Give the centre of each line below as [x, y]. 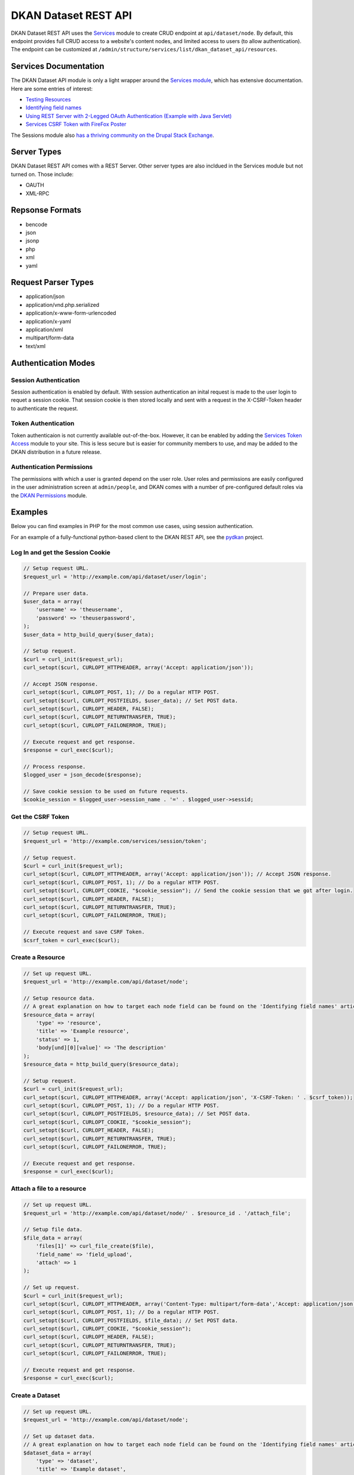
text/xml [36, 346]
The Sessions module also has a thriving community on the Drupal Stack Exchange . [113, 135]
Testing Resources [48, 100]
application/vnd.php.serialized [63, 304]
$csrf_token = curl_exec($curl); [72, 940]
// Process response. [55, 766]
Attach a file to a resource [49, 1189]
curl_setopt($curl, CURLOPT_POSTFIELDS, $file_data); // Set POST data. [131, 1320]
